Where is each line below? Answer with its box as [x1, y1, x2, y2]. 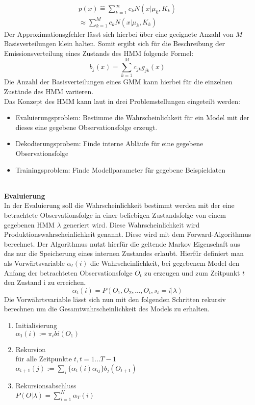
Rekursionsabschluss [15, 380, 76, 390]
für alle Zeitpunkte [15, 354, 72, 364]
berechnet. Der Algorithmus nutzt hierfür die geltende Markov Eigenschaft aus [4, 238, 240, 249]
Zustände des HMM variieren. [4, 86, 94, 97]
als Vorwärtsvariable [4, 257, 65, 268]
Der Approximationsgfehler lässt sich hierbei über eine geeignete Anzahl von [4, 28, 233, 39]
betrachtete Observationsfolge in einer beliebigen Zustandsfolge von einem [4, 210, 226, 220]
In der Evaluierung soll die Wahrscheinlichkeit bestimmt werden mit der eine [4, 200, 235, 210]
